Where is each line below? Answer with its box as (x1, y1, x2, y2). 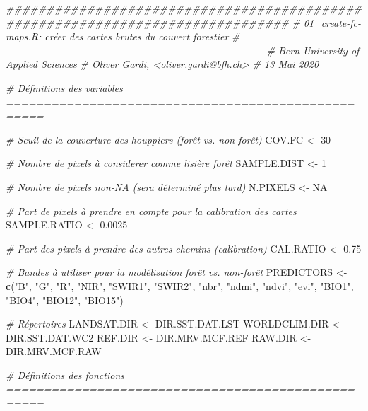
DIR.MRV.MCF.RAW (6, 344, 102, 359)
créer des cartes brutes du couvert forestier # (44, 29, 240, 44)
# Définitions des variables (6, 80, 123, 95)
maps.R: (6, 29, 42, 44)
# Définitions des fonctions (6, 367, 124, 382)
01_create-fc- (303, 15, 362, 30)
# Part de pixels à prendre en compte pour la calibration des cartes (6, 203, 297, 218)
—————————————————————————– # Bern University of (6, 42, 360, 57)
